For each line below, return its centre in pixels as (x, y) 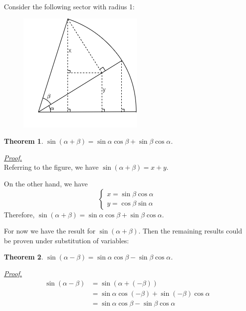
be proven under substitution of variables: (67, 240)
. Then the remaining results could (190, 231)
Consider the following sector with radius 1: (69, 6)
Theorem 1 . (24, 141)
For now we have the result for (50, 231)
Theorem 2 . (24, 257)
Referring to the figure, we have (51, 167)
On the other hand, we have (46, 183)
